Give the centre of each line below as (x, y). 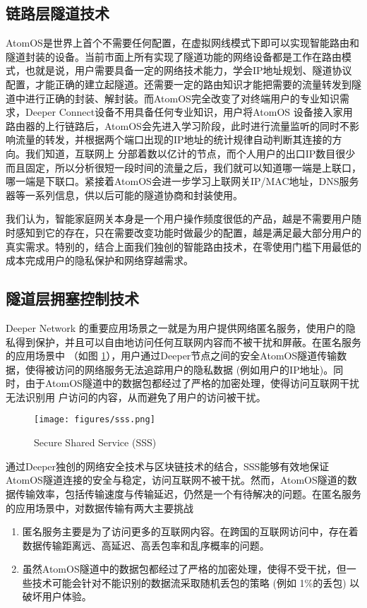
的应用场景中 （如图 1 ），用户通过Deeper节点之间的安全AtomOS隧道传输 (172, 356)
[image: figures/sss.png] (95, 420)
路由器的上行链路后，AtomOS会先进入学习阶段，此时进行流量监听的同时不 (178, 125)
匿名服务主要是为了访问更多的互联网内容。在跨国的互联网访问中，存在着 (190, 531)
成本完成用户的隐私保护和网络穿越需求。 (100, 260)
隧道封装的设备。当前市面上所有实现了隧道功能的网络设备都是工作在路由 (174, 56)
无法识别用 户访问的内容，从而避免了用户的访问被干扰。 (136, 397)
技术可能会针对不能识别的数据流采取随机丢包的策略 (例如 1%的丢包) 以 (196, 582)
